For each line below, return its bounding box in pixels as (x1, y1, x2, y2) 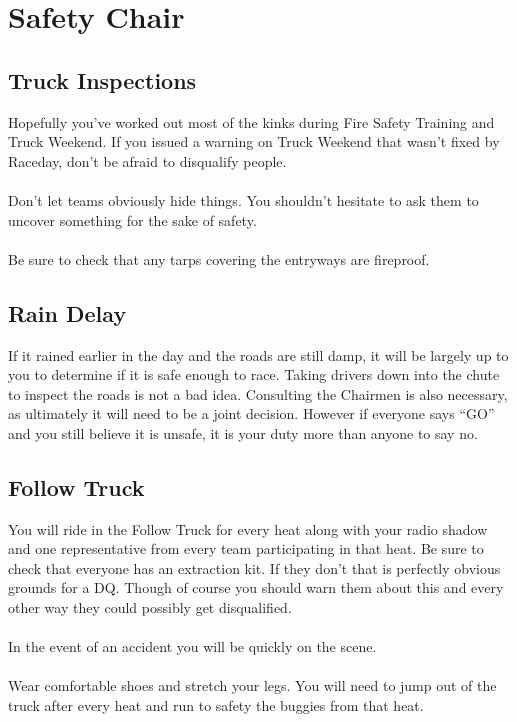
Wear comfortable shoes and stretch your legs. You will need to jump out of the (8, 675, 497, 696)
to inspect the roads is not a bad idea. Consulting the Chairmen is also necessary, (8, 383, 508, 404)
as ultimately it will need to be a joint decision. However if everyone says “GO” (8, 403, 495, 424)
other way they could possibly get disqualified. (8, 597, 292, 618)
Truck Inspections (8, 64, 197, 95)
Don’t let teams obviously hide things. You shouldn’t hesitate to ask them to (8, 189, 479, 210)
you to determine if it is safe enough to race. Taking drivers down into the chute (8, 364, 500, 385)
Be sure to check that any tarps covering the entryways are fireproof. (8, 248, 430, 269)
